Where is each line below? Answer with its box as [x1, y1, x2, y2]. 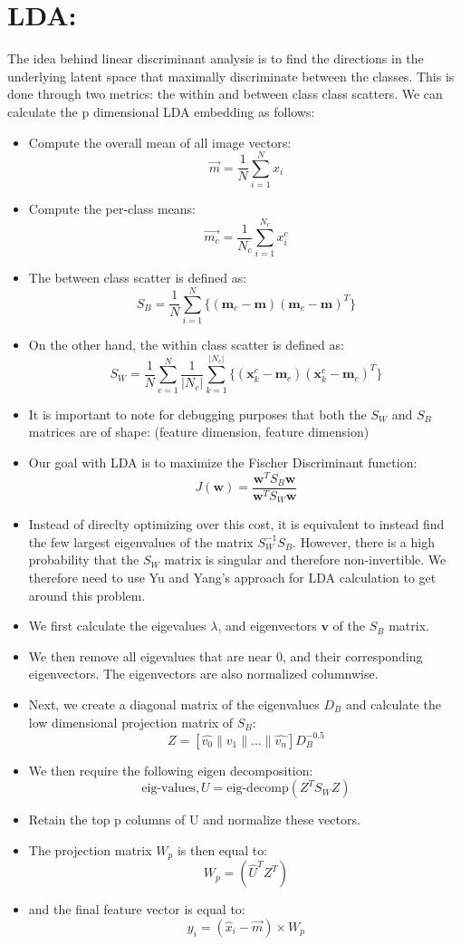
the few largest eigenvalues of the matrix [28, 532, 254, 551]
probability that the [28, 550, 139, 569]
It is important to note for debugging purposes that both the [28, 404, 367, 423]
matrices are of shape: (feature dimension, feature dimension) [28, 422, 370, 441]
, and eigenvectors [217, 616, 317, 635]
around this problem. [28, 585, 146, 604]
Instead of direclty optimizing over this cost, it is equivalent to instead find [28, 515, 445, 534]
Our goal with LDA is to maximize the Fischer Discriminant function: [28, 452, 418, 471]
